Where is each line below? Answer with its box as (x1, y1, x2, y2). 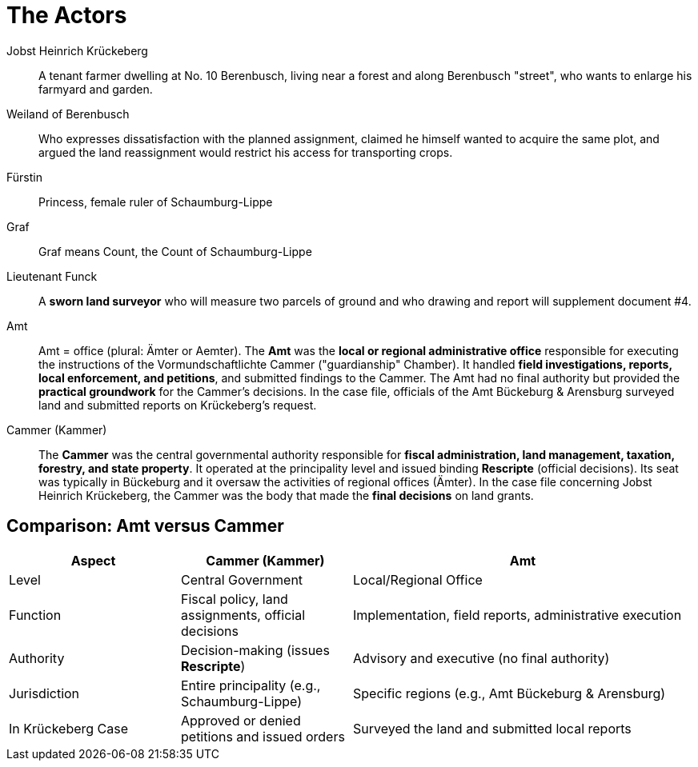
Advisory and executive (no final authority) (353, 649, 610, 666)
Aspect (70, 552, 116, 569)
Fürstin (6, 170, 42, 184)
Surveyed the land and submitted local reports (353, 720, 632, 737)
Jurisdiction (9, 685, 80, 701)
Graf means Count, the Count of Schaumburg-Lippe (38, 244, 312, 258)
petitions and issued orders (181, 728, 345, 745)
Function (9, 606, 62, 623)
